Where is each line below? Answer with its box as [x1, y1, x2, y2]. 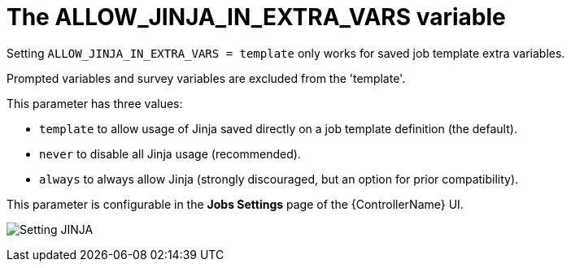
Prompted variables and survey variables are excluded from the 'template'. [7, 71, 406, 85]
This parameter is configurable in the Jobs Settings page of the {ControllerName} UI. [7, 197, 464, 211]
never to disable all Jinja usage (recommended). [39, 146, 301, 161]
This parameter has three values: [7, 96, 183, 110]
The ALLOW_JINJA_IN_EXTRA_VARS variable [7, 3, 506, 31]
